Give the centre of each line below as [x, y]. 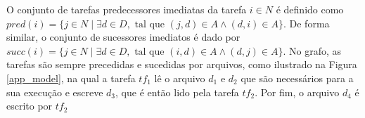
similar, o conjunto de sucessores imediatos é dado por [123, 37]
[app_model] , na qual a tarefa [71, 78]
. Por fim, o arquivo [297, 92]
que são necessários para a [297, 78]
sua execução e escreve [55, 92]
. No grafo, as [312, 50]
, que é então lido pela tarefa [177, 92]
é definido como [310, 9]
